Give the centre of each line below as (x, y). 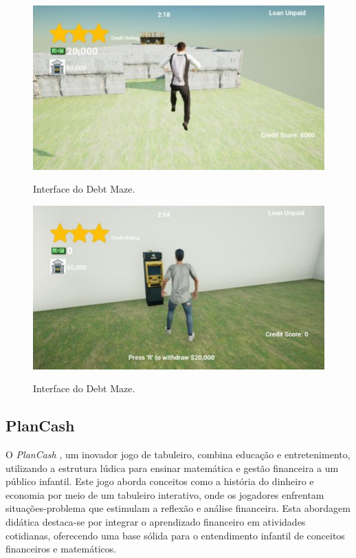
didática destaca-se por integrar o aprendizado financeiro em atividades (156, 522)
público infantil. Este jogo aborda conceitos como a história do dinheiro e (160, 481)
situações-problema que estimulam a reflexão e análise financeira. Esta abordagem (178, 508)
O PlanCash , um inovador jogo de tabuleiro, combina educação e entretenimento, (178, 454)
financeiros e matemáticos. (61, 549)
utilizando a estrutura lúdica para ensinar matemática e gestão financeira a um (172, 468)
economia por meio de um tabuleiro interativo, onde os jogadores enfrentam (165, 494)
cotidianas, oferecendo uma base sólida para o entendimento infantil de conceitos (175, 535)
